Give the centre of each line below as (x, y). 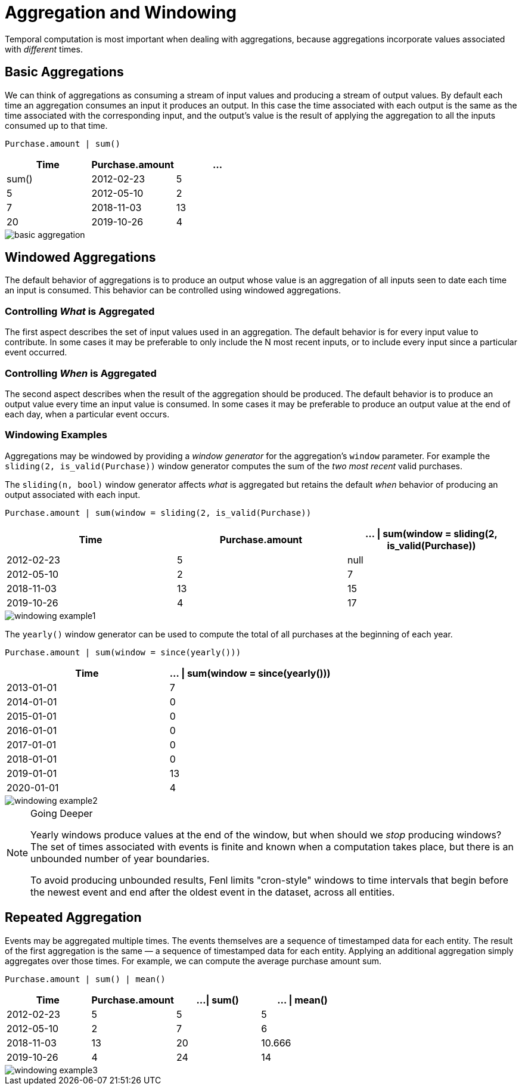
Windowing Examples (56, 435)
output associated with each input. (73, 494)
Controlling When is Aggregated (81, 373)
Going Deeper (62, 813)
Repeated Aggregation (73, 918)
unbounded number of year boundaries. (120, 858)
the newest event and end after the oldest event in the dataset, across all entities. (213, 892)
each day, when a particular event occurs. (87, 414)
